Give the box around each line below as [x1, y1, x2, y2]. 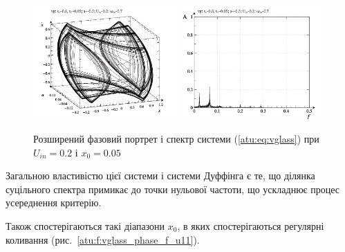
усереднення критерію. [6, 195, 102, 210]
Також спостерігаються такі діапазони [6, 218, 165, 233]
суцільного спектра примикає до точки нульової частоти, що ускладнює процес [6, 181, 340, 196]
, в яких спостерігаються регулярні [177, 218, 324, 233]
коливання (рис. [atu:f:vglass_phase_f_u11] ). [6, 232, 200, 246]
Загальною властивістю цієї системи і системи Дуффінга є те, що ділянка [6, 168, 315, 183]
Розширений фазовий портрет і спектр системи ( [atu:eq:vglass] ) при [33, 131, 319, 145]
